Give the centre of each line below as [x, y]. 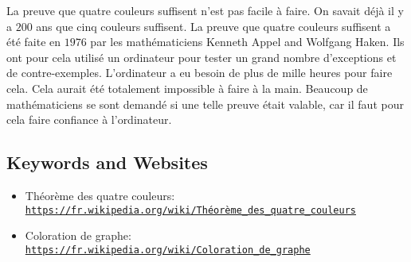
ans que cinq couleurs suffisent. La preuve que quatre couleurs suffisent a [213, 26]
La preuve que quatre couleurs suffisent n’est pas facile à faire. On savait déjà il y [205, 10]
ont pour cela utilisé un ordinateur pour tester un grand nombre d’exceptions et [202, 57]
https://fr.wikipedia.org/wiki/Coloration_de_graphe [168, 250]
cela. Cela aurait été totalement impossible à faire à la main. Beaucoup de [187, 88]
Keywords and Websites [107, 162]
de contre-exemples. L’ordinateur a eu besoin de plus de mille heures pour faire [200, 73]
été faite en [34, 42]
